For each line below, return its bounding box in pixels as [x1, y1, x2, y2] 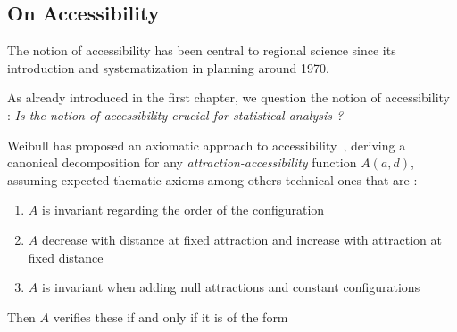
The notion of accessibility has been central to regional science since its [7, 41, 396, 60]
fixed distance [28, 247, 104, 266]
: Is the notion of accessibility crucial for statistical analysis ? [7, 105, 344, 124]
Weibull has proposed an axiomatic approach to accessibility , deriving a [7, 135, 406, 154]
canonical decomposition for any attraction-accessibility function [7, 153, 357, 172]
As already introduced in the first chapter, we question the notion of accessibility [7, 88, 450, 107]
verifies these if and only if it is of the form [53, 307, 288, 326]
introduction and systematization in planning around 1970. [7, 58, 329, 77]
